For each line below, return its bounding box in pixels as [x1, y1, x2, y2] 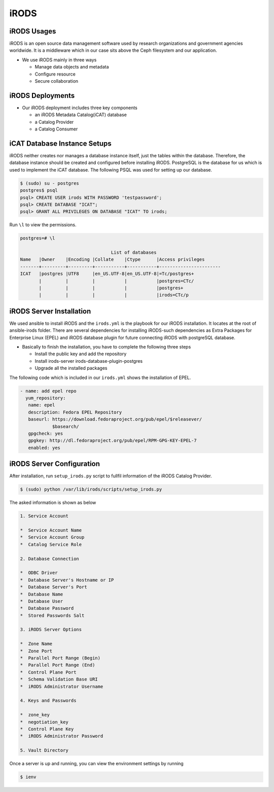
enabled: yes [28, 444, 61, 451]
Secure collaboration [35, 78, 79, 84]
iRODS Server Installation [9, 307, 91, 316]
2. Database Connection [20, 556, 80, 562]
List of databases [111, 250, 157, 256]
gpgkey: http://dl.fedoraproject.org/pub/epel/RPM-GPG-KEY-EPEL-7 [28, 438, 197, 443]
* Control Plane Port [20, 669, 77, 675]
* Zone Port [20, 648, 53, 654]
